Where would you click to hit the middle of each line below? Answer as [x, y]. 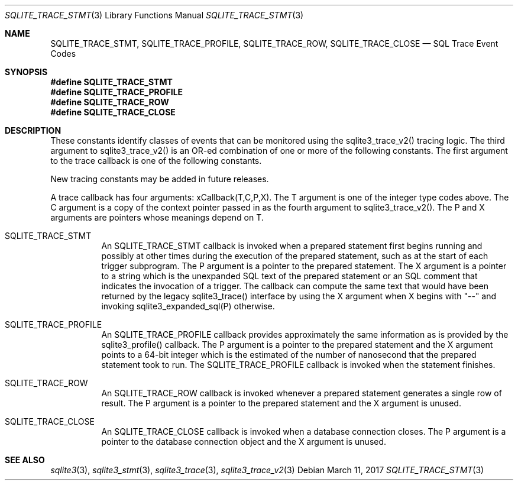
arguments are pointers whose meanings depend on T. [157, 217]
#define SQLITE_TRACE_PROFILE [117, 92]
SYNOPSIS [26, 72]
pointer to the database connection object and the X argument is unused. [244, 442]
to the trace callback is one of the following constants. [156, 161]
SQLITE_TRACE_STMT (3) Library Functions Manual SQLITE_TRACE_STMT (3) [154, 15]
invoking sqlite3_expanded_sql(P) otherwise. [188, 306]
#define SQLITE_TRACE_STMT [111, 82]
